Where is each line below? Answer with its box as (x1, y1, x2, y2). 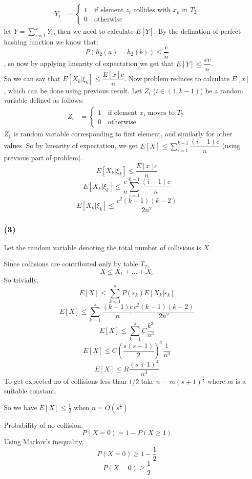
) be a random (200, 85, 243, 95)
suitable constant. (4, 386, 57, 396)
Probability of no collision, (4, 419, 83, 430)
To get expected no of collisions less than (4, 376, 126, 386)
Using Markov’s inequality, (4, 436, 84, 447)
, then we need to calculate (53, 26, 134, 36)
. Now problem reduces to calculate (124, 73, 230, 84)
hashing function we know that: (4, 36, 98, 46)
